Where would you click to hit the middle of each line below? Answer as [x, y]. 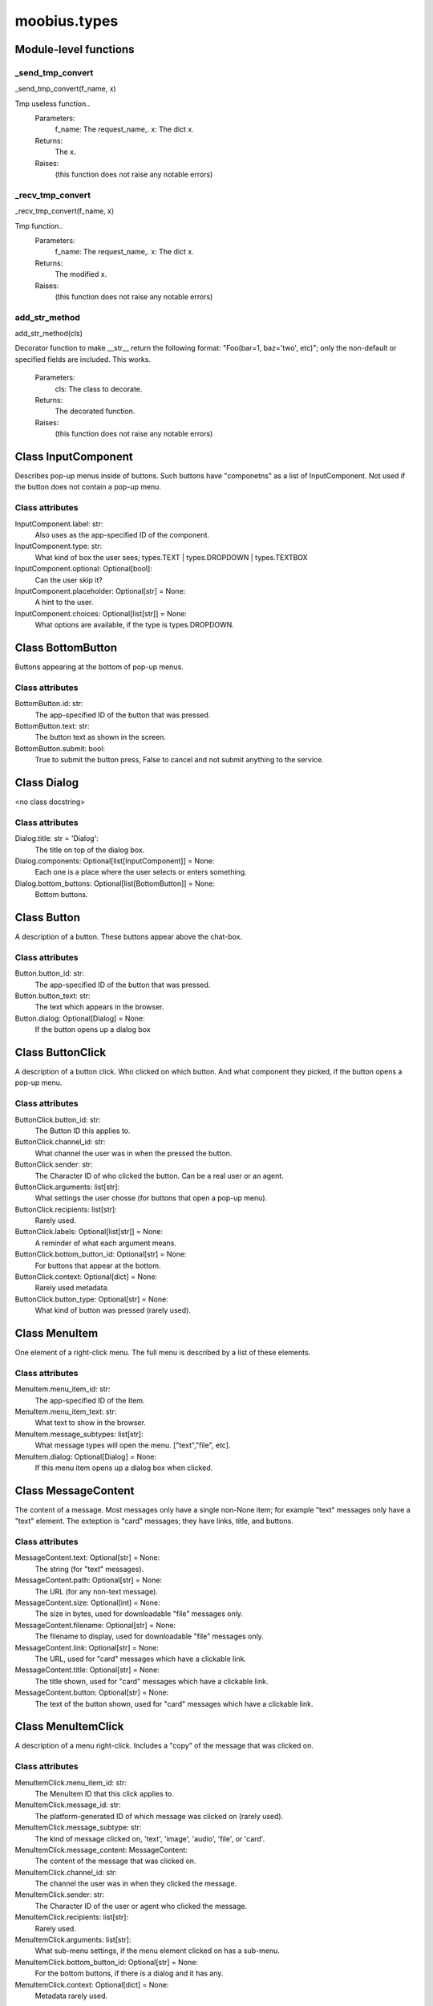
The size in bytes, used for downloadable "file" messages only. [139, 1614]
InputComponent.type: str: [59, 546]
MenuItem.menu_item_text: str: [66, 1411]
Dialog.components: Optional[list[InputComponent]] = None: [115, 861]
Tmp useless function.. [53, 104]
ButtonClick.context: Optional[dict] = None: [86, 1277]
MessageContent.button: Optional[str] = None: [92, 1692]
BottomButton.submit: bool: [60, 748]
